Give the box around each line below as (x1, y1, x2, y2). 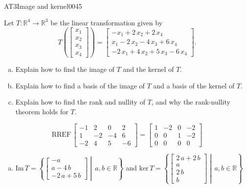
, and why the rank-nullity (151, 97, 230, 107)
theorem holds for (15, 106, 68, 116)
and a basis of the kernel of (153, 80, 235, 90)
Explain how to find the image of (15, 64, 114, 74)
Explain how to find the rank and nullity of (15, 97, 145, 107)
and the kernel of (123, 64, 174, 74)
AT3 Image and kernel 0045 (4, 1, 82, 11)
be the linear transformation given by (50, 17, 163, 27)
